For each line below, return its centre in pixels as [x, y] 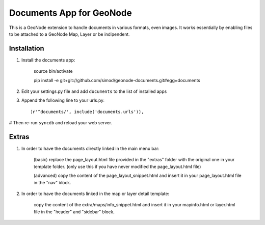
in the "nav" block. [52, 182]
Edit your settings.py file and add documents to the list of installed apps [94, 91]
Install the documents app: [48, 60]
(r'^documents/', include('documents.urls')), [87, 112]
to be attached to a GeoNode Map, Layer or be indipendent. [69, 34]
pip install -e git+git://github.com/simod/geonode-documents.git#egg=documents [117, 80]
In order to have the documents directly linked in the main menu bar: [90, 149]
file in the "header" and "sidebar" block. [74, 212]
